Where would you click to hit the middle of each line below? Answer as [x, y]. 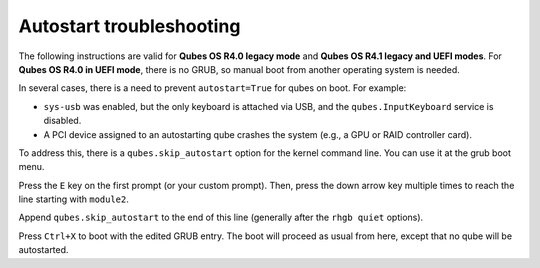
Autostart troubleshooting [129, 26]
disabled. [62, 121]
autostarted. [43, 250]
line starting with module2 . [74, 199]
